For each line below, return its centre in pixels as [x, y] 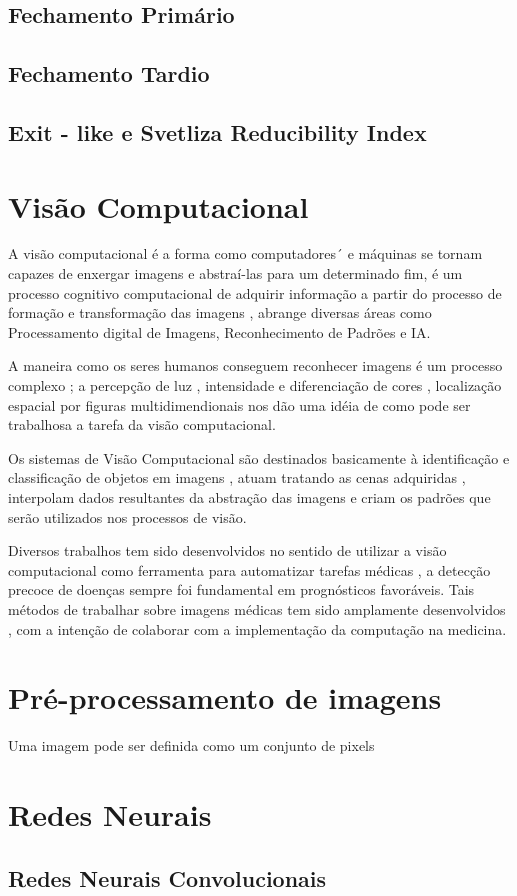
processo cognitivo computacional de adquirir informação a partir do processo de [255, 292]
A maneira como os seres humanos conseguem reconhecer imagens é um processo [255, 365]
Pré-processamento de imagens [225, 697]
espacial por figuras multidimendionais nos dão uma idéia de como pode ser [239, 404]
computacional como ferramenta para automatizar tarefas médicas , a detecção [249, 569]
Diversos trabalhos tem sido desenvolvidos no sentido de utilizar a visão [227, 550]
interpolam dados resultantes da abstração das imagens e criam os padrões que [249, 497]
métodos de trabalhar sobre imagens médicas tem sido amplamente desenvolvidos [257, 608]
